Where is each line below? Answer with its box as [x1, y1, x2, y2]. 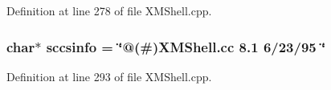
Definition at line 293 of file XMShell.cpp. [6, 67, 212, 84]
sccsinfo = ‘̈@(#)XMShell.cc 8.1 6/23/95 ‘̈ [46, 36, 326, 56]
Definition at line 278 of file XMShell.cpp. [6, 2, 212, 18]
